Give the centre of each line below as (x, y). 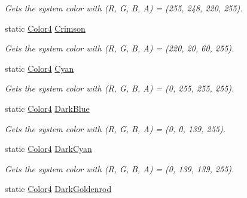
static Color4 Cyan (39, 68)
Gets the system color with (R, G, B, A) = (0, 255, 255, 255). (120, 88)
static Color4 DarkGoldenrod (58, 189)
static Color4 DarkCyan (48, 149)
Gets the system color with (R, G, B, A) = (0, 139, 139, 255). (120, 168)
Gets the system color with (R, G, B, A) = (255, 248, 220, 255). (124, 8)
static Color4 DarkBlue (47, 108)
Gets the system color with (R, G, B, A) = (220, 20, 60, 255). (120, 48)
